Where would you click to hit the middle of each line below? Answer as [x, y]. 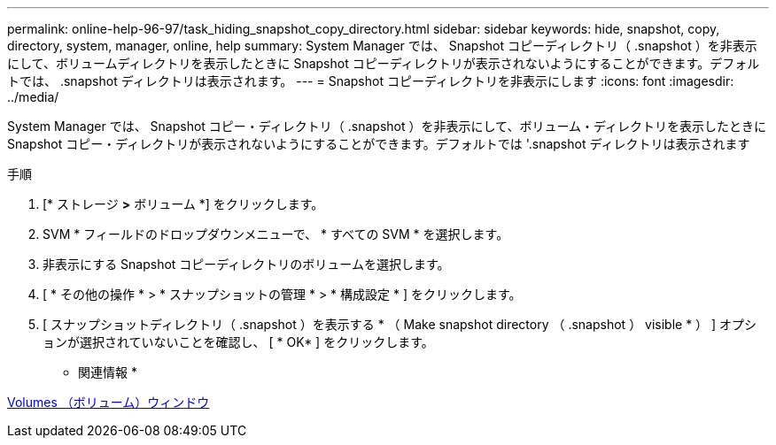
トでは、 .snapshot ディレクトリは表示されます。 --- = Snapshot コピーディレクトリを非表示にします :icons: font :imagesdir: [371, 81]
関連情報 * [108, 372]
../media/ [33, 97]
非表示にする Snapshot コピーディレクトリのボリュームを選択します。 [246, 264]
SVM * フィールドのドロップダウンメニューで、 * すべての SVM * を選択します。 [276, 234]
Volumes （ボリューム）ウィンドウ [109, 402]
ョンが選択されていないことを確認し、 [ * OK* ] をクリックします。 [238, 342]
